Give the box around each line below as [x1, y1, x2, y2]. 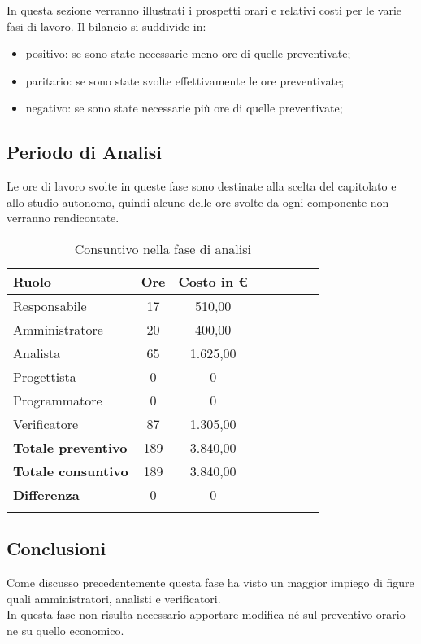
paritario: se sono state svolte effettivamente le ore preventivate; [25, 72, 345, 89]
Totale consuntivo [13, 461, 128, 480]
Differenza [13, 484, 80, 504]
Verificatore [13, 414, 79, 433]
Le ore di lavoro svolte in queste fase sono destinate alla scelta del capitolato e [7, 177, 397, 195]
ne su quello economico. [7, 621, 124, 638]
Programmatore [13, 390, 102, 410]
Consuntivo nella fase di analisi [74, 239, 251, 258]
